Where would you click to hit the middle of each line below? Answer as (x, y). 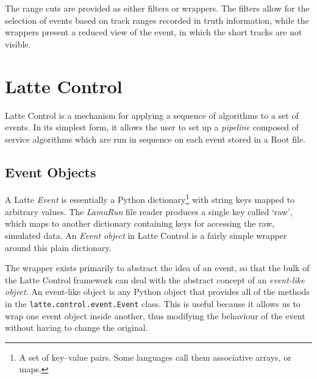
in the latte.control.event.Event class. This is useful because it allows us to (153, 303)
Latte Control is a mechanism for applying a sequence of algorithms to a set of (152, 115)
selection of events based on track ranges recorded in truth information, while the (157, 20)
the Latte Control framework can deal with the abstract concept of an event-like (155, 279)
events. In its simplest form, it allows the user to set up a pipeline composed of (152, 127)
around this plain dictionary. (58, 247)
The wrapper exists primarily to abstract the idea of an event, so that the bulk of (157, 268)
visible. (18, 44)
